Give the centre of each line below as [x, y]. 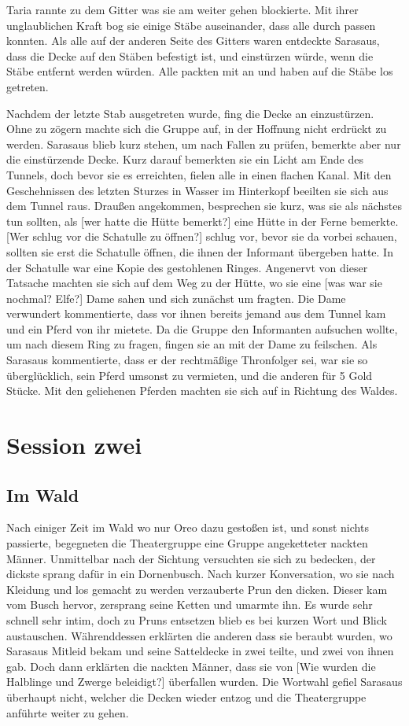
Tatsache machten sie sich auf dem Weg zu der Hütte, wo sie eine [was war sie [194, 283]
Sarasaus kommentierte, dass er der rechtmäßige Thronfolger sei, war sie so [187, 360]
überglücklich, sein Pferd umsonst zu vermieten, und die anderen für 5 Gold [190, 375]
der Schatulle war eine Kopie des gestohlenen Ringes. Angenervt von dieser [187, 267]
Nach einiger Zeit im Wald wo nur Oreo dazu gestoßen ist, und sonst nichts [188, 527]
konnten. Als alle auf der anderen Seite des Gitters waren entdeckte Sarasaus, [193, 41]
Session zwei [74, 445]
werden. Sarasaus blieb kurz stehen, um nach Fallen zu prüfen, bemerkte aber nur [204, 144]
